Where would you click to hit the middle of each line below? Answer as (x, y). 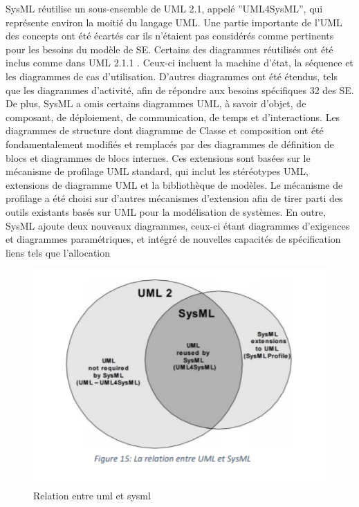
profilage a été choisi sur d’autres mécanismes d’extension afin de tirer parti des (174, 198)
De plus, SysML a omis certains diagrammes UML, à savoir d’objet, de (156, 103)
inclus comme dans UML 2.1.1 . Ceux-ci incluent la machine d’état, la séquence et (179, 63)
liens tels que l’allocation (58, 252)
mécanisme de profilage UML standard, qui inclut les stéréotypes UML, (157, 171)
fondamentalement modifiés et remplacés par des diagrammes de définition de (170, 144)
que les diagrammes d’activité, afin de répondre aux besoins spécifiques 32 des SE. (180, 90)
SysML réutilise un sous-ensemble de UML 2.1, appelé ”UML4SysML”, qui (164, 8)
